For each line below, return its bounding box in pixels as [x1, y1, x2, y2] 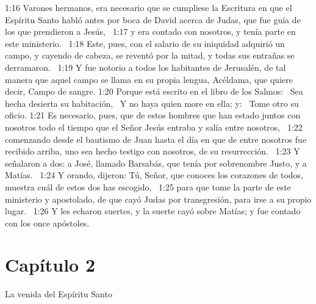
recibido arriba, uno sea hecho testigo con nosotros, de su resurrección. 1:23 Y [5, 145, 300, 157]
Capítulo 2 [5, 252, 96, 277]
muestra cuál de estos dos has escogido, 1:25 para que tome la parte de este [5, 180, 291, 193]
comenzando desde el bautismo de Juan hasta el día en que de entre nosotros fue [5, 132, 307, 145]
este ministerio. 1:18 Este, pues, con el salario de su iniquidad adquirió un [5, 37, 285, 49]
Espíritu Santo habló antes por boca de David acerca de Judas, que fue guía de [5, 13, 301, 26]
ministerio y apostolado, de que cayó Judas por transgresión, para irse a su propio [5, 192, 312, 205]
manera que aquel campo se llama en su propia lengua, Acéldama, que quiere [5, 73, 293, 85]
